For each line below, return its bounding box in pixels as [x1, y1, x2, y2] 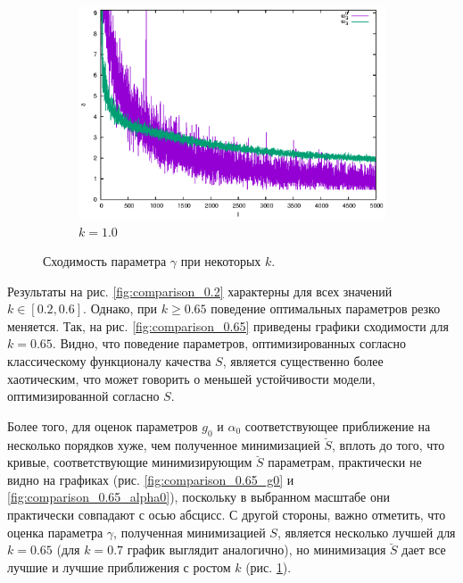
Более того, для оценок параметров [7, 416, 198, 435]
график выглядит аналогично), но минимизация [127, 540, 386, 559]
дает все [401, 540, 446, 559]
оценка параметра [7, 522, 103, 541]
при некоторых [180, 252, 261, 271]
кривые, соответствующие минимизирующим [7, 453, 252, 471]
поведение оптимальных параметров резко [211, 299, 441, 318]
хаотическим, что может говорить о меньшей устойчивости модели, [7, 369, 376, 387]
